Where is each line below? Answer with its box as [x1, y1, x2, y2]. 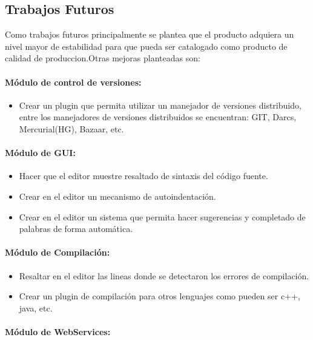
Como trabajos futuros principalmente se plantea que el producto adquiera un [5, 28, 294, 41]
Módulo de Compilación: [5, 246, 110, 259]
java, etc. [19, 301, 53, 314]
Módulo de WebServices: [5, 325, 111, 338]
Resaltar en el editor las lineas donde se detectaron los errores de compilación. [19, 269, 309, 282]
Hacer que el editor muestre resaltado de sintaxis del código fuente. [19, 169, 268, 182]
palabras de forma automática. [19, 222, 133, 235]
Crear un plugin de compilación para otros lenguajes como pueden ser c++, [19, 290, 300, 302]
